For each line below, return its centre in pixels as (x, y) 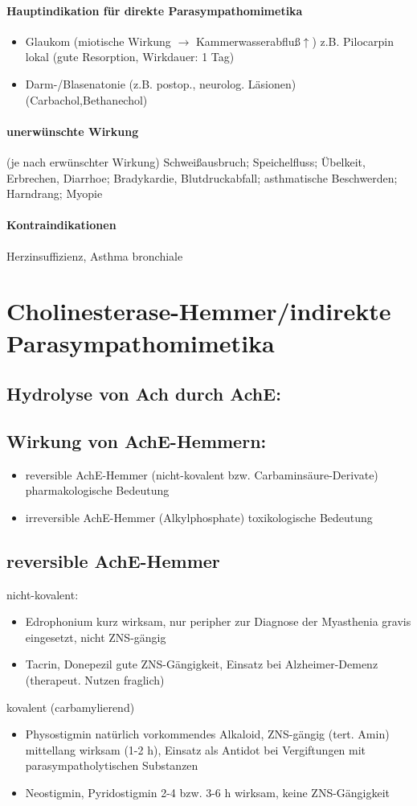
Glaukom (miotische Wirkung (98, 41)
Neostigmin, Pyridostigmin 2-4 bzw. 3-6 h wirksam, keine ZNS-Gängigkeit (208, 793)
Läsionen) (272, 83)
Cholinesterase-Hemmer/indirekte (199, 311)
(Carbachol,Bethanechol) (86, 99)
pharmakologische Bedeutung (97, 490)
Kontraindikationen (61, 225)
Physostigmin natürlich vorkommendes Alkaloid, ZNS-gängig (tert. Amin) (207, 734)
